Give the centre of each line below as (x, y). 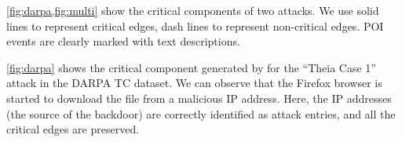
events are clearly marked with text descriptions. (123, 41)
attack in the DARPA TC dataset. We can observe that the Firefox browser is (194, 83)
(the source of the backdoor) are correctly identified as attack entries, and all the (201, 113)
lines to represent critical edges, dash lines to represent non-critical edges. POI (195, 25)
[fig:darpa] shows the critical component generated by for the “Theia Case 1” (191, 67)
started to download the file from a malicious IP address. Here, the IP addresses (199, 98)
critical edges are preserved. (73, 129)
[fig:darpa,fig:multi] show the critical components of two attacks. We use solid (193, 10)
